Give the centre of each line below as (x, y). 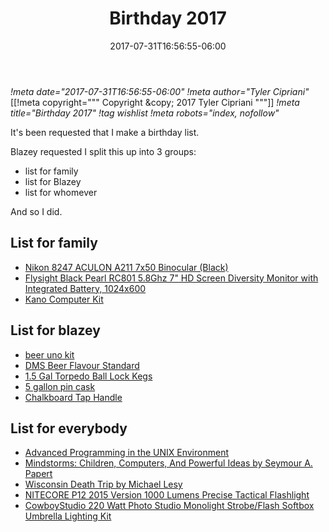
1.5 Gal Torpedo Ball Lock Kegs (88, 376)
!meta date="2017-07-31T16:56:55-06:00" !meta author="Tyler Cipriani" (160, 91)
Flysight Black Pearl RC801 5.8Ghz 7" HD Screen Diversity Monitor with (171, 278)
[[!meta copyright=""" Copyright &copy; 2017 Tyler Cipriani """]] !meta (155, 102)
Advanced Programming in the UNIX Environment (126, 453)
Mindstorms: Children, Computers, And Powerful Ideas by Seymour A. (168, 463)
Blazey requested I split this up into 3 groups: (103, 151)
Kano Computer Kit (64, 299)
